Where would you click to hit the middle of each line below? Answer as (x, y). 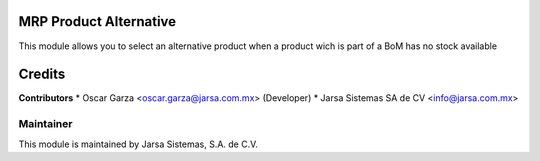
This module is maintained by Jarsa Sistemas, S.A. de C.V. (138, 144)
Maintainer (45, 124)
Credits (42, 74)
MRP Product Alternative (97, 21)
